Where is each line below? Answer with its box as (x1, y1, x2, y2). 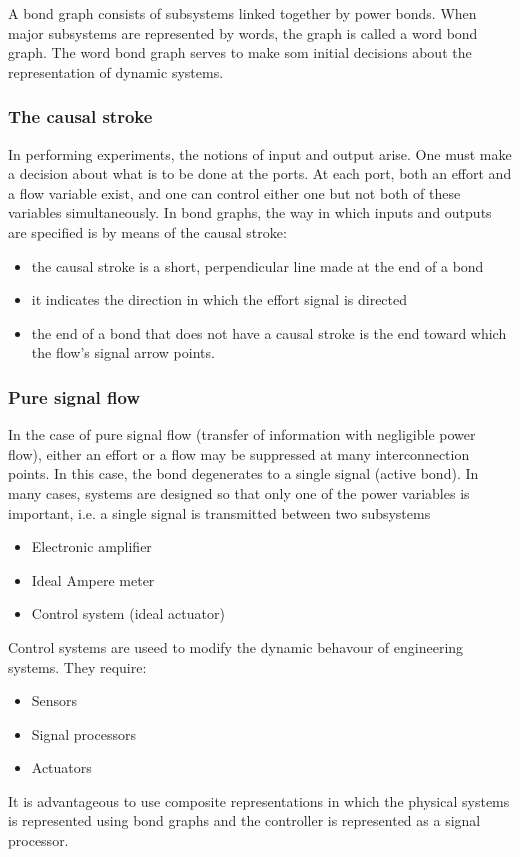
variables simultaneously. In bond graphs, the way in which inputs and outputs (8, 202, 492, 223)
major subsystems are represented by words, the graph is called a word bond (8, 22, 478, 43)
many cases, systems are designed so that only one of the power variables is (8, 482, 470, 503)
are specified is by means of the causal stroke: (8, 221, 287, 242)
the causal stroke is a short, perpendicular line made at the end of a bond (31, 255, 484, 276)
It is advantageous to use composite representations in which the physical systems (8, 790, 510, 811)
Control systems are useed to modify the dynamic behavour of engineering (8, 636, 464, 657)
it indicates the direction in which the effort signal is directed (31, 289, 408, 310)
